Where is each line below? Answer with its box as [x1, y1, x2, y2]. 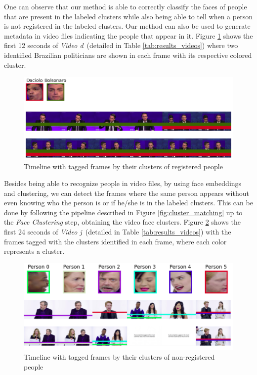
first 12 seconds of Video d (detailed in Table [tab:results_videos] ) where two [4, 40, 238, 50]
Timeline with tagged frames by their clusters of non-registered [24, 351, 215, 362]
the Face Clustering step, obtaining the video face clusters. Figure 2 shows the [4, 217, 241, 227]
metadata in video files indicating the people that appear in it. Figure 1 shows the [4, 30, 253, 41]
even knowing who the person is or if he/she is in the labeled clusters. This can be [4, 197, 253, 208]
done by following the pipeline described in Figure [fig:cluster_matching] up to [4, 207, 243, 217]
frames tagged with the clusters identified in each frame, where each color [4, 236, 227, 246]
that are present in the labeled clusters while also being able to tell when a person [4, 11, 253, 21]
